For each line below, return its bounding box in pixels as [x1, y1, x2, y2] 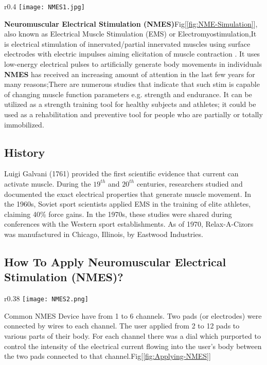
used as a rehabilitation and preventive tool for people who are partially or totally [4, 109, 263, 119]
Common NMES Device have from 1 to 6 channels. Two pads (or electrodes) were [4, 310, 262, 321]
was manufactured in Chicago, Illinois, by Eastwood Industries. [4, 228, 203, 239]
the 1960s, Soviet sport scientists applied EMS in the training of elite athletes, [4, 198, 251, 209]
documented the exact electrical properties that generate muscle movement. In [4, 188, 252, 199]
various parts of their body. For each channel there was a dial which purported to [4, 330, 261, 341]
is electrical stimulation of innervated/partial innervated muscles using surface [4, 38, 251, 49]
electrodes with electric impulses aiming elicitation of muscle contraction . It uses [4, 48, 260, 59]
